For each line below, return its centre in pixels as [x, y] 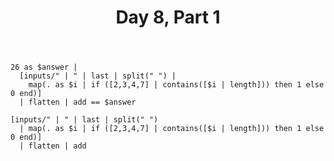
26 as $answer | [44, 67]
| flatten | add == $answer [78, 102]
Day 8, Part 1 [168, 17]
